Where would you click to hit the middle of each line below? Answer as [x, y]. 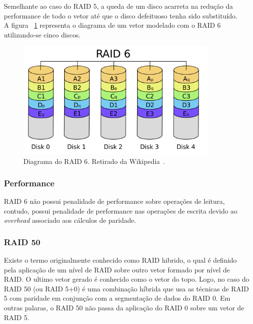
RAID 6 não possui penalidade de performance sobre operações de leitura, [114, 201]
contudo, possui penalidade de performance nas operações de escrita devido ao [121, 210]
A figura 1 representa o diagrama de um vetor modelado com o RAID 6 [112, 25]
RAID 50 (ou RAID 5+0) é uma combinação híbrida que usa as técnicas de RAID [126, 288]
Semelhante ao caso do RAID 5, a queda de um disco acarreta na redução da [118, 6]
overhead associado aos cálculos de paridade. [70, 220]
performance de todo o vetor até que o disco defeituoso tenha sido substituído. [121, 15]
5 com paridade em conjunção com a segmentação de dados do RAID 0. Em [117, 298]
